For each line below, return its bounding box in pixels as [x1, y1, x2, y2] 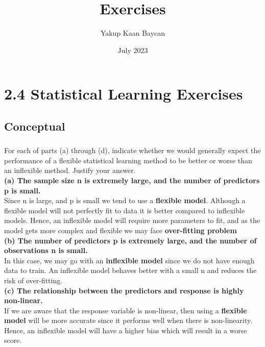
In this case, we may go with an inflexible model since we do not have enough [4, 255, 255, 265]
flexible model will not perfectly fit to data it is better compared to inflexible [4, 205, 245, 215]
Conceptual [4, 118, 65, 134]
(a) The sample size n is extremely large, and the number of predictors [4, 175, 260, 185]
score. [4, 335, 22, 345]
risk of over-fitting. [4, 275, 63, 285]
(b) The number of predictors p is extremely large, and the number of [4, 235, 257, 245]
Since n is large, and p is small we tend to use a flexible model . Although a [4, 195, 246, 206]
